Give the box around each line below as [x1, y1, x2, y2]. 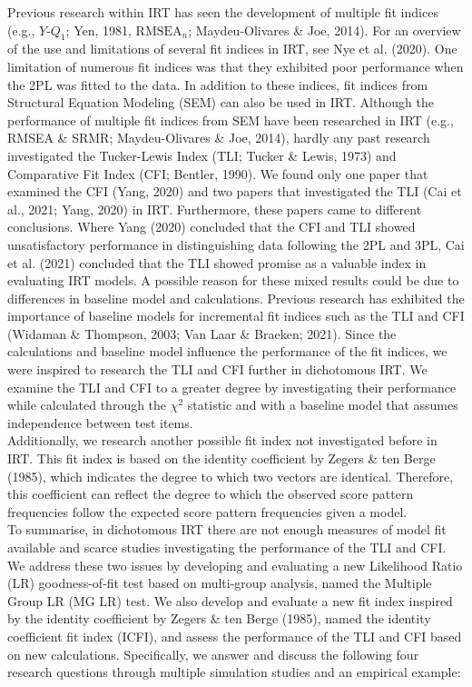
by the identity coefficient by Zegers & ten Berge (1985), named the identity [7, 609, 431, 628]
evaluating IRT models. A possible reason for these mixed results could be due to [7, 271, 459, 290]
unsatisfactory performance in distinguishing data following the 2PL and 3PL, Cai [7, 234, 465, 254]
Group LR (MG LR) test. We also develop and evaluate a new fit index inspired [7, 591, 453, 610]
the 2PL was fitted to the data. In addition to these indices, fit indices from [7, 75, 428, 94]
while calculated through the [7, 395, 167, 414]
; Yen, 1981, [65, 20, 132, 39]
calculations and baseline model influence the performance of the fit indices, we [7, 342, 447, 361]
